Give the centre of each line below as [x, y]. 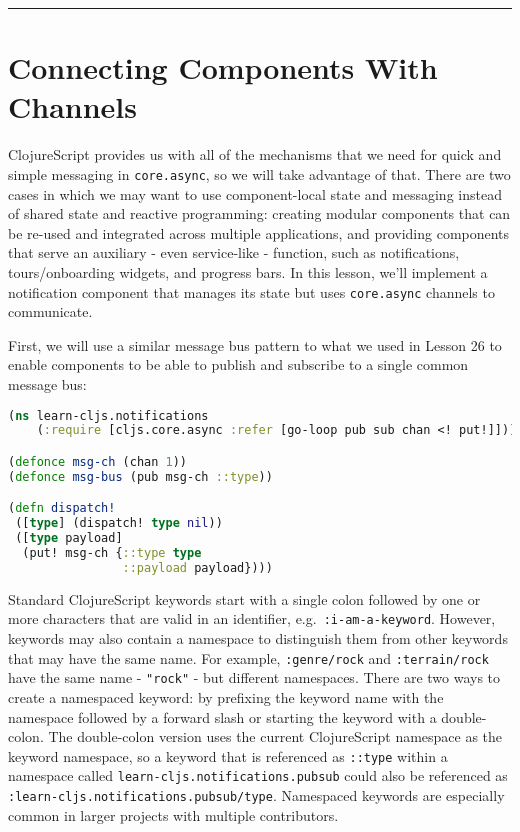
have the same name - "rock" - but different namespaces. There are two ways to [254, 677]
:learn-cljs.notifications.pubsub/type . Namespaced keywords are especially [256, 795]
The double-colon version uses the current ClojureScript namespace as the [275, 736]
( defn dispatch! [62, 508]
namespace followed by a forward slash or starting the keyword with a [222, 716]
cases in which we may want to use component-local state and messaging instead [255, 193]
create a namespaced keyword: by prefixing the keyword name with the [226, 696]
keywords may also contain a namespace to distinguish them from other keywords [258, 638]
